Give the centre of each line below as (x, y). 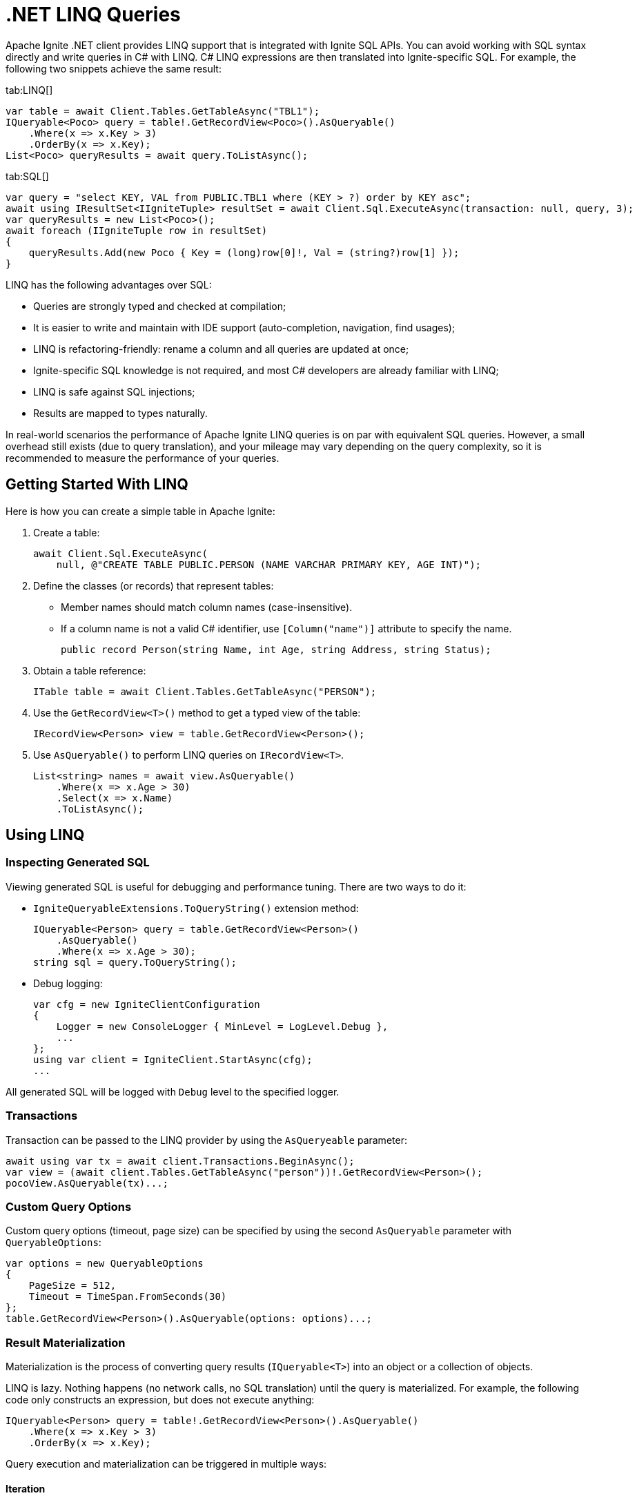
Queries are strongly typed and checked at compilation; (160, 306)
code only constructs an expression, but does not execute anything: (160, 1400)
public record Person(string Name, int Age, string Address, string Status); (276, 649)
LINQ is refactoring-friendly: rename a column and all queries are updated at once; (221, 349)
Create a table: (67, 532)
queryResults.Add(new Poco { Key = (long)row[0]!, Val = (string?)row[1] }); (244, 252)
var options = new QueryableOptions (105, 1264)
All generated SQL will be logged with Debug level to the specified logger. (173, 1091)
